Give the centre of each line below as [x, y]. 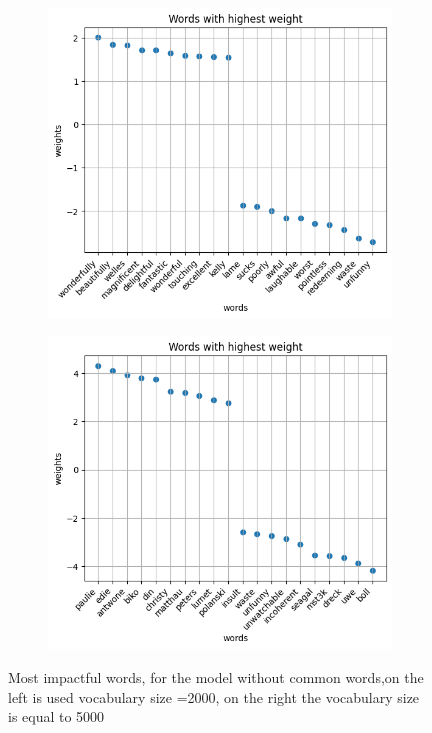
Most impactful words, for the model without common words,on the [216, 677]
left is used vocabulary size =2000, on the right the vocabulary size [214, 696]
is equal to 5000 [56, 716]
